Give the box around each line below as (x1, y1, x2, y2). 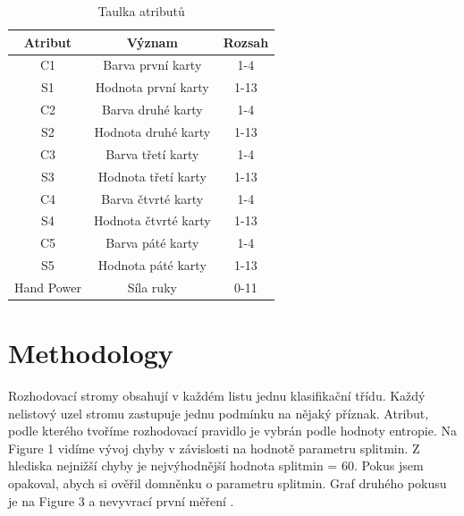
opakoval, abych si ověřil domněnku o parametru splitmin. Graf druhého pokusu (8, 474, 447, 493)
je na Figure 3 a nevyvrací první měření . (8, 491, 234, 510)
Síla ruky (127, 277, 177, 296)
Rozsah (223, 32, 269, 51)
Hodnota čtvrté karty (93, 211, 211, 230)
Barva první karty (103, 55, 202, 74)
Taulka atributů (97, 2, 185, 20)
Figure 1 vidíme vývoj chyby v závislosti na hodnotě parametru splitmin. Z (8, 438, 420, 457)
